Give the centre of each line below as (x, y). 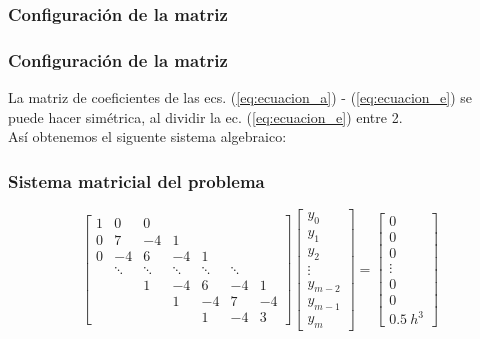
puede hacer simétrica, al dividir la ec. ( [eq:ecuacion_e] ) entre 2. (205, 116)
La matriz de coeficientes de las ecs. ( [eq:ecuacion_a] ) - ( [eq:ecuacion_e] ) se (240, 97)
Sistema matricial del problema (136, 180)
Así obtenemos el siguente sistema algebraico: (147, 136)
